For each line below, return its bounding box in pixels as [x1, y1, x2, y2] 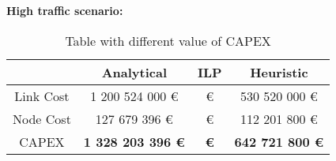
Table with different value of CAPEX [65, 31, 271, 50]
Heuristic [250, 62, 308, 81]
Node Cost [13, 109, 71, 128]
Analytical [101, 62, 168, 81]
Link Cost [14, 86, 70, 105]
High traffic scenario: [6, 2, 123, 18]
